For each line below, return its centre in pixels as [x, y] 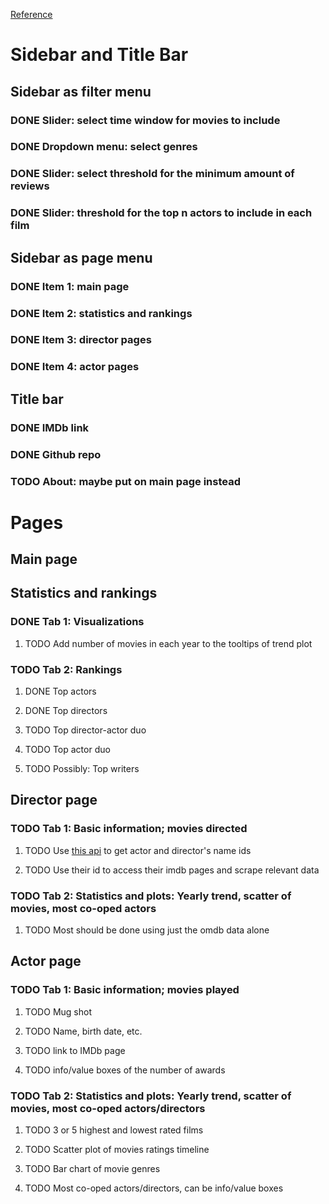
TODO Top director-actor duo [85, 730]
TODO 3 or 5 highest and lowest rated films [114, 1130]
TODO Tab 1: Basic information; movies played [125, 990]
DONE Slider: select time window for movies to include [145, 120]
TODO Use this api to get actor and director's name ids [138, 850]
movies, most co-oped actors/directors [108, 1108]
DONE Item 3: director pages [81, 340]
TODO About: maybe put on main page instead [125, 481]
